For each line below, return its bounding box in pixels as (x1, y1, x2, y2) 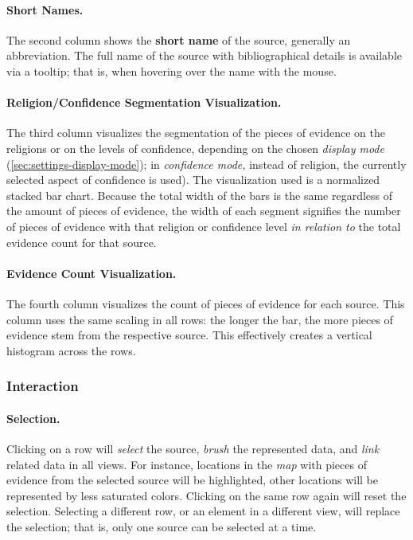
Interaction (6, 376, 79, 396)
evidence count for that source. (6, 233, 157, 250)
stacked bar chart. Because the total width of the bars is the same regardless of (6, 186, 393, 203)
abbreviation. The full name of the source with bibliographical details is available (6, 47, 402, 64)
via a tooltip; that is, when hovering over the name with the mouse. (6, 62, 337, 79)
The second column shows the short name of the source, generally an (6, 31, 351, 48)
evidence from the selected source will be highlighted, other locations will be (6, 472, 378, 488)
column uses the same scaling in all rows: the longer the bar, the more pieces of (6, 311, 393, 327)
